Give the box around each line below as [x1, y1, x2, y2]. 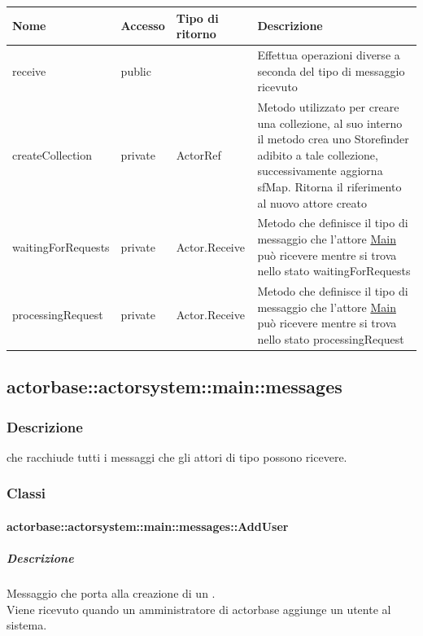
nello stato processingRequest [257, 330, 404, 347]
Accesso [120, 17, 165, 34]
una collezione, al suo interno [257, 114, 403, 131]
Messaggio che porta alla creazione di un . [7, 585, 216, 602]
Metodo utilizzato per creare [257, 98, 399, 115]
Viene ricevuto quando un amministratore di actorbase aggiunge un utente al [7, 600, 391, 617]
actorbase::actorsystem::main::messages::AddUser [7, 517, 289, 534]
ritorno [176, 25, 216, 42]
